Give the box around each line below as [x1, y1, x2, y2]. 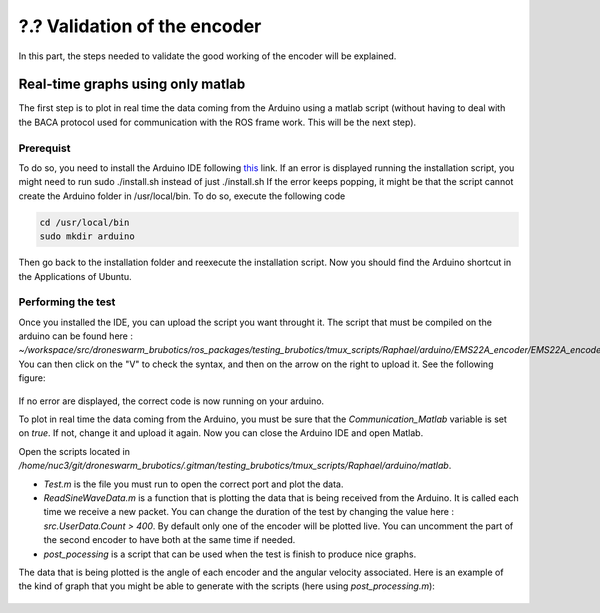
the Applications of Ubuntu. [18, 270, 132, 282]
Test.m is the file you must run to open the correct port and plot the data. [43, 478, 344, 490]
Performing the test [18, 295, 116, 309]
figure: [18, 372, 46, 384]
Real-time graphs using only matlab [18, 76, 246, 93]
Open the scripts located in [18, 445, 130, 457]
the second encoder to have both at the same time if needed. [43, 534, 296, 546]
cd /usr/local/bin [39, 216, 130, 228]
